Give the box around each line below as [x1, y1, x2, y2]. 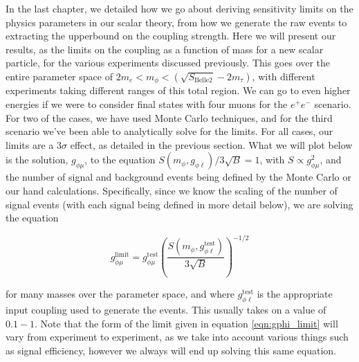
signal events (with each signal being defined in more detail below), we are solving [6, 197, 353, 211]
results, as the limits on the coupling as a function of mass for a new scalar [6, 42, 324, 56]
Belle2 [194, 77, 212, 84]
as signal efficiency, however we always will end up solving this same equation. [6, 343, 337, 357]
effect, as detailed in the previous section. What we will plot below [70, 137, 353, 152]
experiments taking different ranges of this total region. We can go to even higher [6, 83, 351, 98]
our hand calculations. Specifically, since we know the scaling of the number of [6, 183, 338, 197]
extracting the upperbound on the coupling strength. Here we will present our [6, 28, 336, 43]
